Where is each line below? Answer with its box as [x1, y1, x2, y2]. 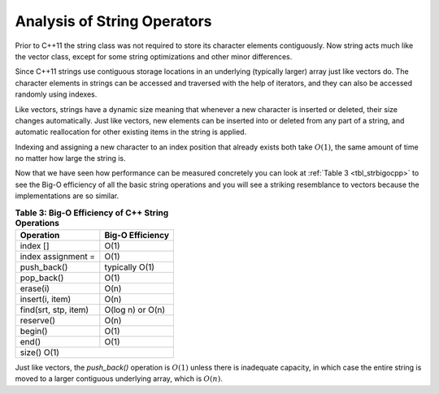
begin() [20, 326, 48, 336]
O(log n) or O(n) [104, 305, 166, 315]
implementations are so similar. [15, 191, 120, 201]
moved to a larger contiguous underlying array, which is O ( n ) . [15, 374, 223, 383]
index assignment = [20, 251, 96, 262]
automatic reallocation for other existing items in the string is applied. [15, 127, 247, 137]
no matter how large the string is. [15, 154, 126, 163]
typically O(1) [104, 262, 154, 272]
